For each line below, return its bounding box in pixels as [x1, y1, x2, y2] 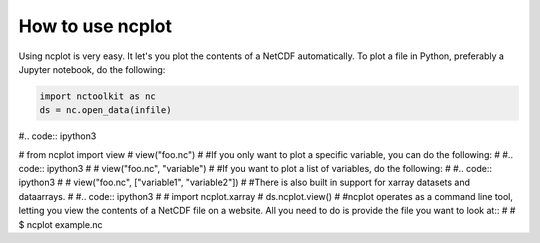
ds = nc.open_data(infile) [39, 105, 172, 116]
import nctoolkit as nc [39, 90, 157, 102]
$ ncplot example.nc [18, 218, 104, 230]
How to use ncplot [18, 15, 172, 37]
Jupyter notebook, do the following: [18, 63, 166, 75]
